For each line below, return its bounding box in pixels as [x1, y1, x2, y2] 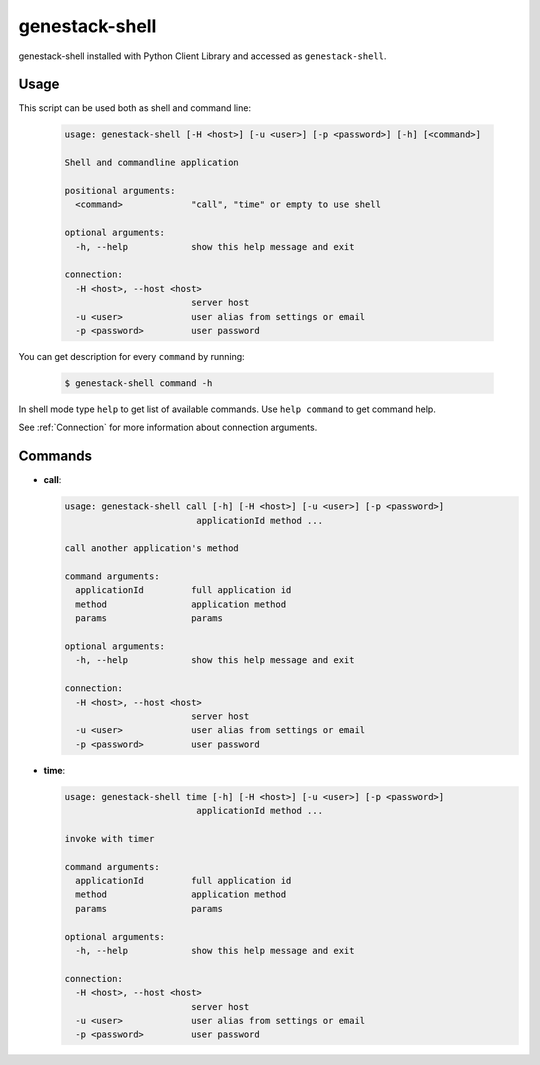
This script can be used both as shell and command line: [18, 102, 252, 114]
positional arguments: [64, 185, 176, 196]
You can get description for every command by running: [18, 350, 245, 362]
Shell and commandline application [64, 157, 239, 169]
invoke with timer [64, 833, 155, 844]
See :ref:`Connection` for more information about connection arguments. [18, 421, 318, 434]
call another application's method [64, 543, 239, 554]
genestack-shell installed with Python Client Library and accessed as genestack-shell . [18, 50, 387, 62]
